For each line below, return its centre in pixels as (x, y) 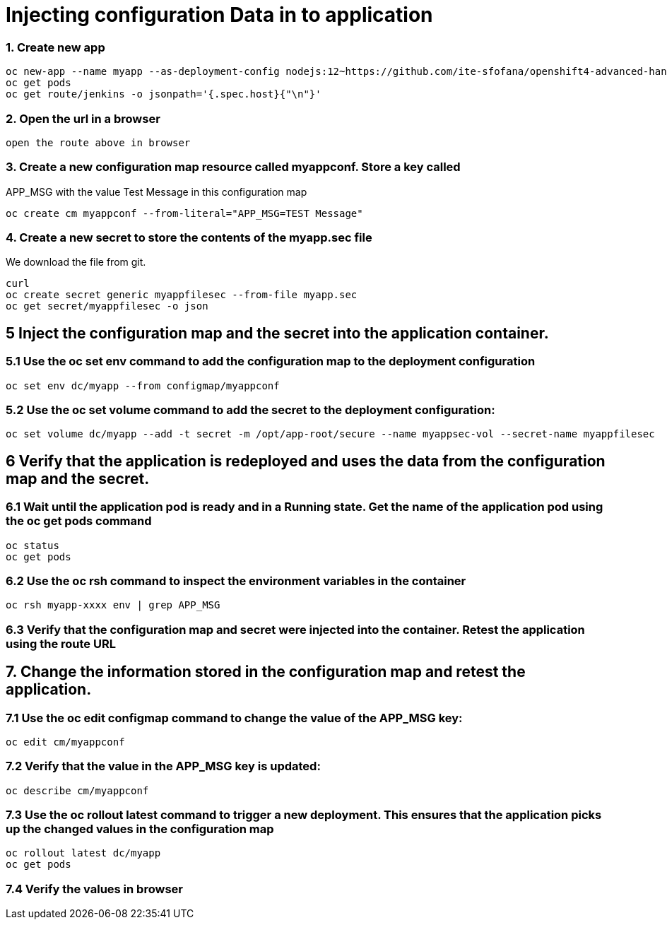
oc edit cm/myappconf (65, 742)
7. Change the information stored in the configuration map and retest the (266, 672)
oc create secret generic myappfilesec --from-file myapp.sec (182, 295)
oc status (33, 545)
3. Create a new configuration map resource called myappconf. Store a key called (233, 167)
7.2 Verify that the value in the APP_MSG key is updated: (163, 766)
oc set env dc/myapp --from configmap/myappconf (143, 385)
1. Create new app (55, 47)
